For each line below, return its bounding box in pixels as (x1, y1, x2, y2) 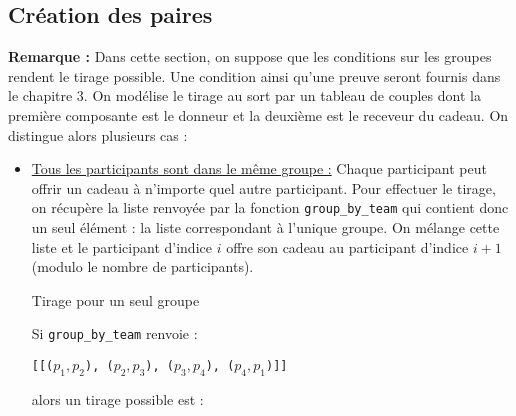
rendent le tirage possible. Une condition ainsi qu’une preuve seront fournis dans (8, 65, 501, 86)
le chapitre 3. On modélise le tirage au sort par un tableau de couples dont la (8, 85, 481, 106)
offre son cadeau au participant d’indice (226, 236, 469, 257)
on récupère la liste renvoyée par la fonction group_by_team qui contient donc (31, 197, 509, 218)
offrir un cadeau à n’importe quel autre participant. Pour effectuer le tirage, (31, 177, 496, 198)
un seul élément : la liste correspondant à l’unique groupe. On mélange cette (31, 217, 500, 238)
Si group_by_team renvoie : (31, 323, 198, 344)
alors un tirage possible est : (31, 388, 204, 409)
